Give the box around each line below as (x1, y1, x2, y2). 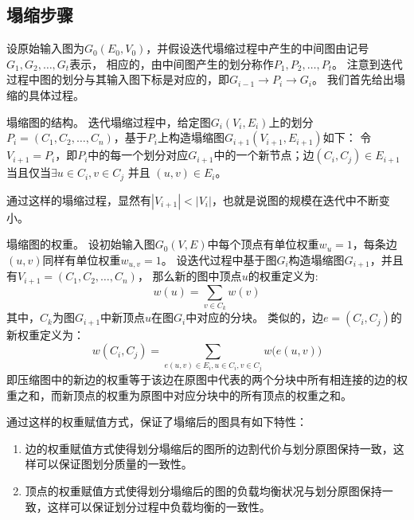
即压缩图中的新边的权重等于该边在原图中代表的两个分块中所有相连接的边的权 (6, 370, 408, 387)
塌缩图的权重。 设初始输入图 (6, 236, 155, 252)
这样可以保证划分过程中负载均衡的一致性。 (47, 498, 271, 514)
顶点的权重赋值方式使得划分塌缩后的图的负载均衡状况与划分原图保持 (25, 482, 382, 498)
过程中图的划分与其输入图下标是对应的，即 (6, 71, 229, 88)
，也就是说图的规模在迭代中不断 (211, 191, 379, 208)
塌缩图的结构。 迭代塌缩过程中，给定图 (6, 113, 211, 130)
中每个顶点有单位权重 (207, 236, 319, 252)
